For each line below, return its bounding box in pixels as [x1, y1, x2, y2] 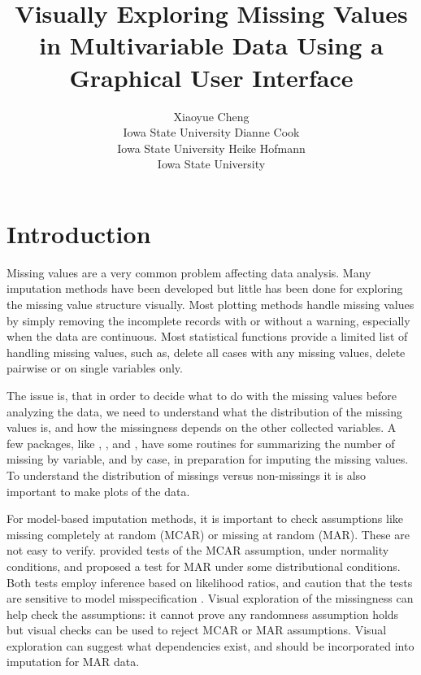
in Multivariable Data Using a [39, 28, 384, 62]
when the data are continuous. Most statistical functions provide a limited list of [7, 328, 408, 345]
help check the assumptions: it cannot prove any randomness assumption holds [7, 605, 399, 622]
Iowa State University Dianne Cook [123, 124, 300, 141]
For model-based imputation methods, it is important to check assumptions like [7, 510, 404, 527]
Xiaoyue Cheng [173, 107, 250, 124]
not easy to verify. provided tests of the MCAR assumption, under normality [7, 542, 389, 559]
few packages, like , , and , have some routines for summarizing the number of [7, 434, 395, 451]
